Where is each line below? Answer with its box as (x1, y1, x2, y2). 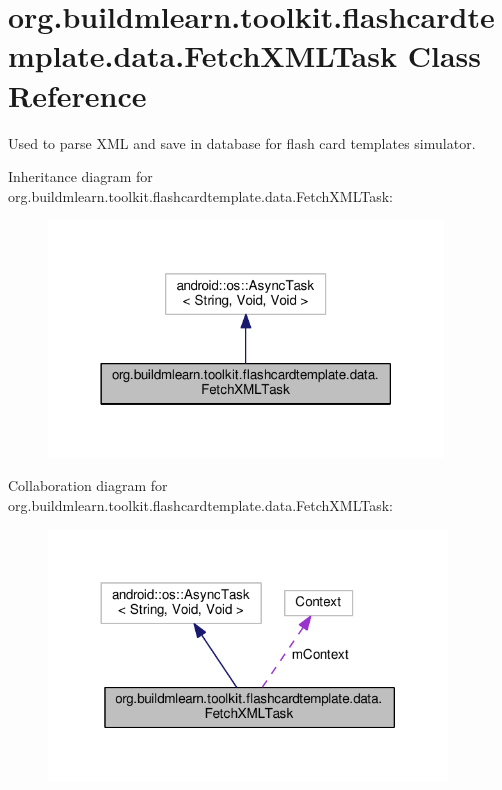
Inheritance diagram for (8, 166, 153, 187)
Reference (8, 74, 147, 115)
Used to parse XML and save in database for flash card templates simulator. (8, 132, 476, 153)
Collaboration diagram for (8, 475, 168, 496)
